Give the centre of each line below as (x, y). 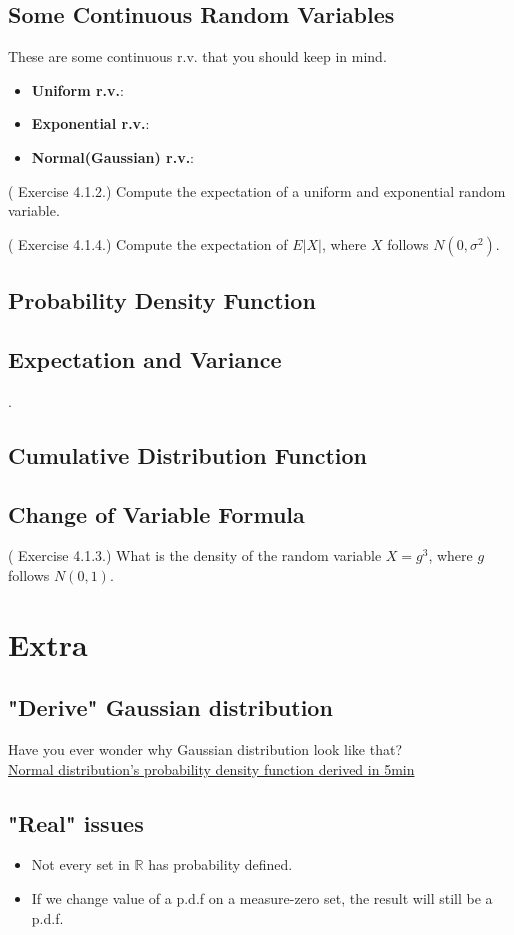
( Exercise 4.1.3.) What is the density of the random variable (195, 555)
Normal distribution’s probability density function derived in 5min (211, 768)
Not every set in (80, 864)
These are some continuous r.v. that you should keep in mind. (197, 56)
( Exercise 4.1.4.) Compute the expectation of (148, 243)
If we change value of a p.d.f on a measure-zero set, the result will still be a (262, 898)
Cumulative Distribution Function (188, 454)
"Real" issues (76, 822)
